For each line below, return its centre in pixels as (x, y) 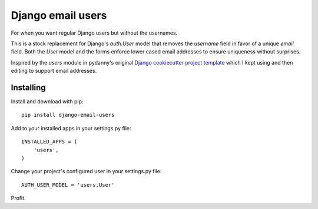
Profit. (18, 198)
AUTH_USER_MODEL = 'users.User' (68, 185)
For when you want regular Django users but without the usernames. (94, 33)
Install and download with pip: (47, 102)
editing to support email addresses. (54, 71)
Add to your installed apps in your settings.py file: (71, 128)
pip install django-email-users (68, 115)
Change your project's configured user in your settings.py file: (86, 171)
